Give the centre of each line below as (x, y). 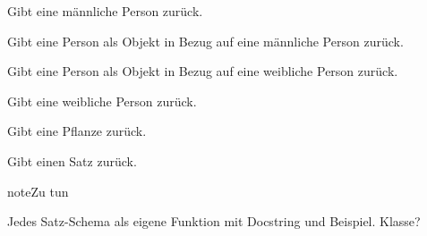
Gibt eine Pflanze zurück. (77, 131)
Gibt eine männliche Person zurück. (105, 11)
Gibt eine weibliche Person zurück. (102, 101)
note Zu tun (38, 191)
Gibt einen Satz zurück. (72, 160)
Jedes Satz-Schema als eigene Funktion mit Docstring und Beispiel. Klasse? (214, 221)
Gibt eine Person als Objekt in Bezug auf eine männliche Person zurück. (205, 41)
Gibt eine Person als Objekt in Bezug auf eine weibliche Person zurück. (203, 71)
